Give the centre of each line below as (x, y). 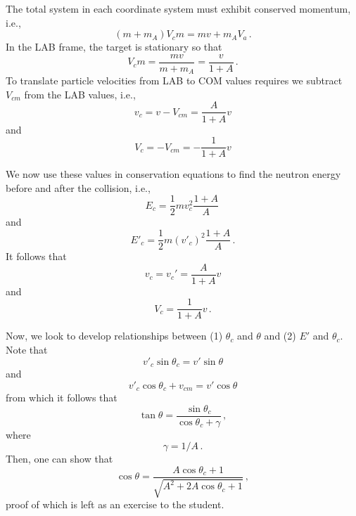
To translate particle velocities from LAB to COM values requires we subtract (174, 80)
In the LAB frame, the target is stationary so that (114, 47)
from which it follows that (62, 398)
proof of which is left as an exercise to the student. (115, 504)
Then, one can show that (59, 459)
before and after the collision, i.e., (78, 187)
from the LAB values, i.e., (80, 94)
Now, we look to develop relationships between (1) (114, 336)
